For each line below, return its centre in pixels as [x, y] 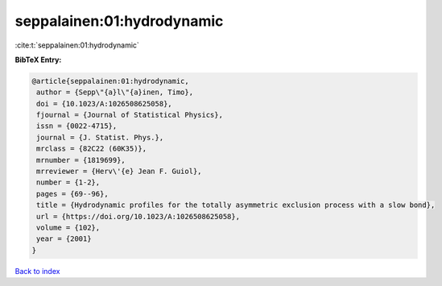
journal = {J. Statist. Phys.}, [100, 137]
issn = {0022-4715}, [77, 126]
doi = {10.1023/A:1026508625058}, [104, 104]
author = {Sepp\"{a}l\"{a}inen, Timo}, [115, 92]
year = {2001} [64, 239]
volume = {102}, [68, 228]
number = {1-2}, [68, 182]
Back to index [37, 271]
